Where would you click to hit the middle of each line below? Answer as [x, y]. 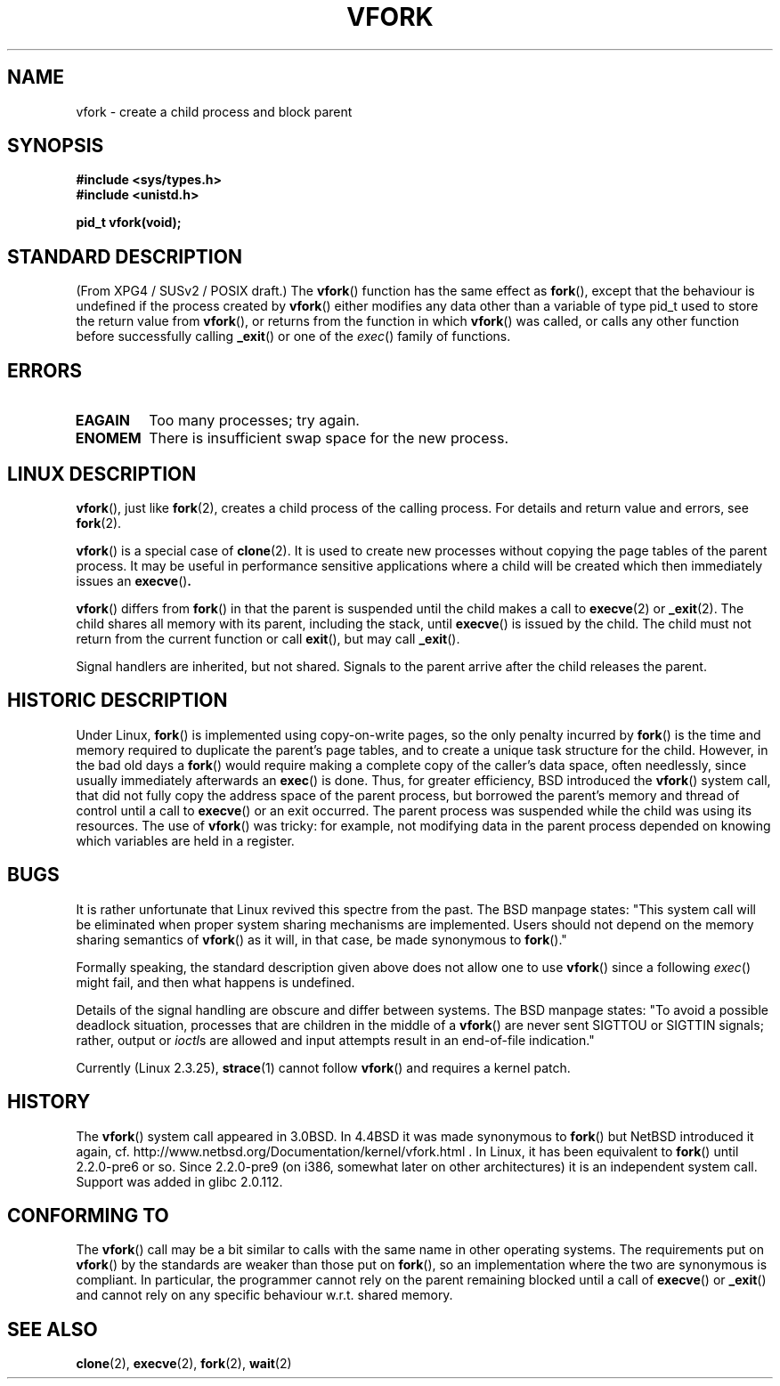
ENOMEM [108, 438]
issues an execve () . [134, 580]
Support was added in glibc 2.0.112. [179, 1181]
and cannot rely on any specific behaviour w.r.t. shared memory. [264, 1295]
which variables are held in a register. [185, 840]
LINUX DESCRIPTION [102, 474]
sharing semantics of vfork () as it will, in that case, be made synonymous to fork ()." [321, 939]
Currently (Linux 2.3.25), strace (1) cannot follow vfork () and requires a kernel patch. [323, 1067]
